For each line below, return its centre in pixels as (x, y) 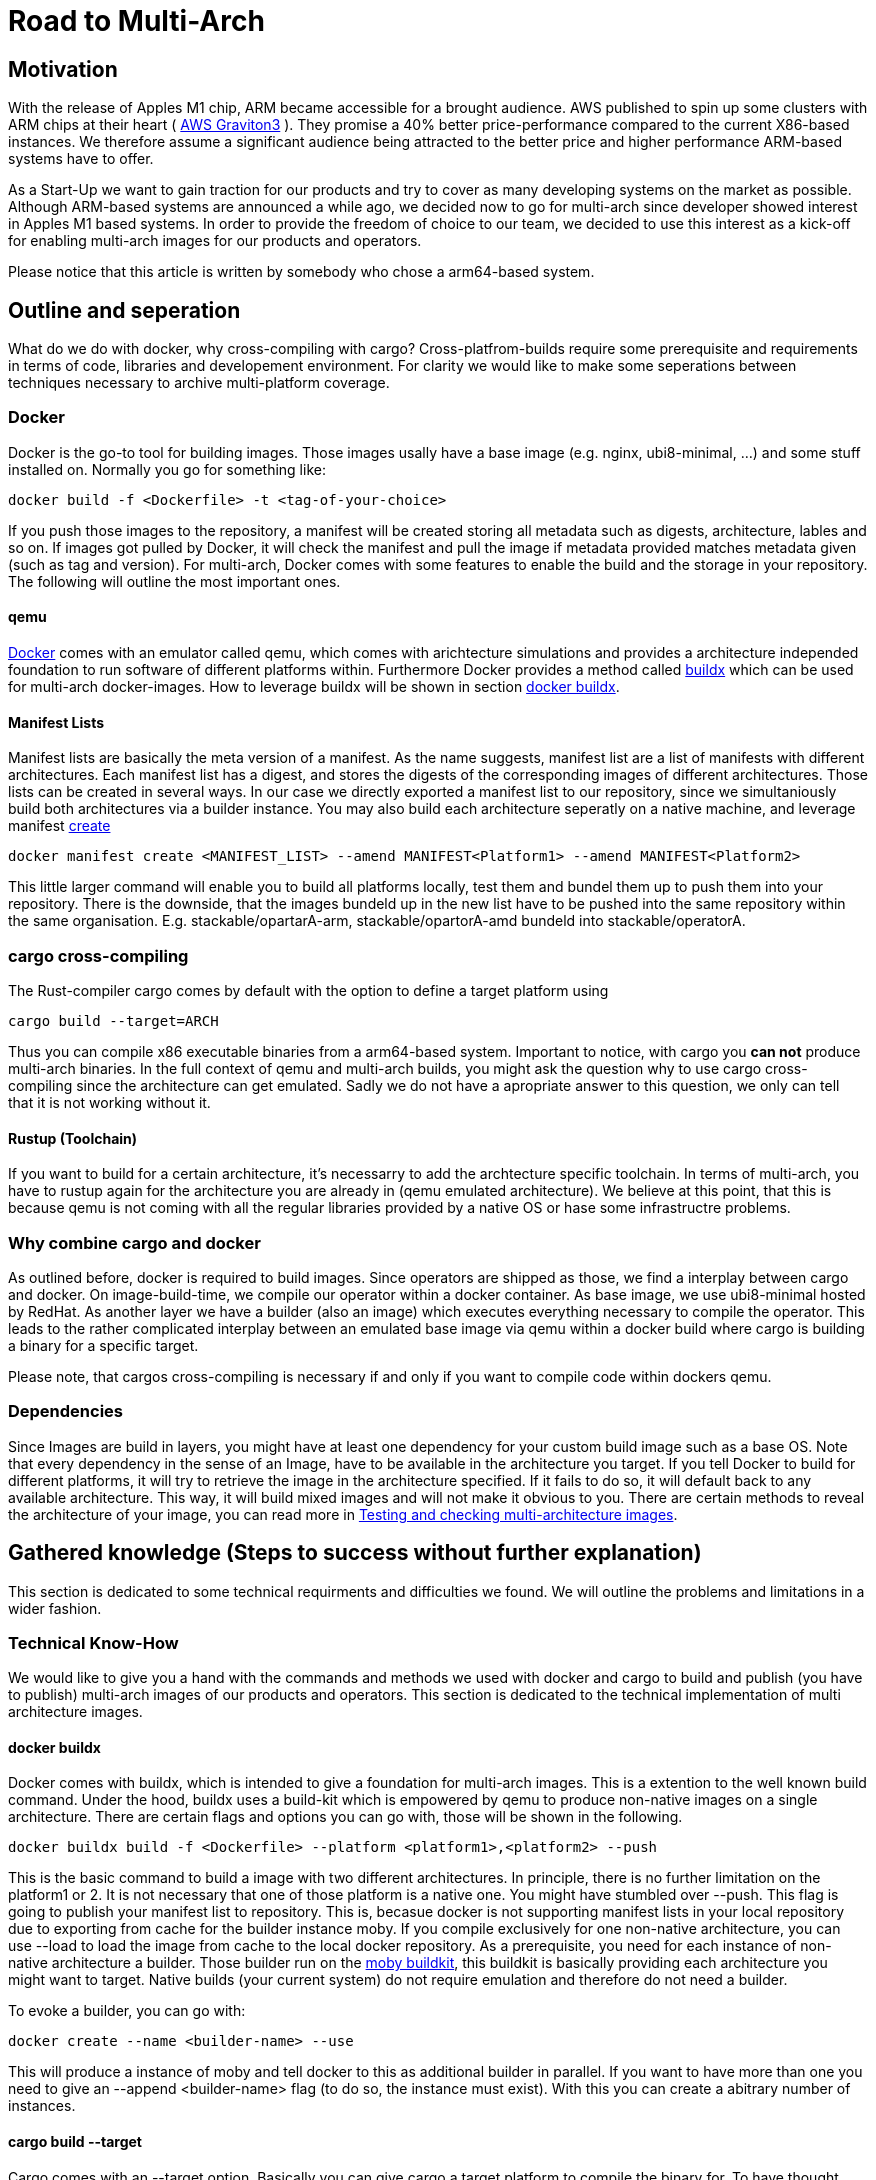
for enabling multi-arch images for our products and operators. (215, 241)
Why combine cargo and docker (134, 1242)
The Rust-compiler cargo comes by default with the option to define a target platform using (308, 990)
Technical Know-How (93, 1642)
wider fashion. (55, 1608)
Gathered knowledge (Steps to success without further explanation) (355, 1553)
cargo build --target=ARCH (113, 1020)
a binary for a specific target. (103, 1345)
